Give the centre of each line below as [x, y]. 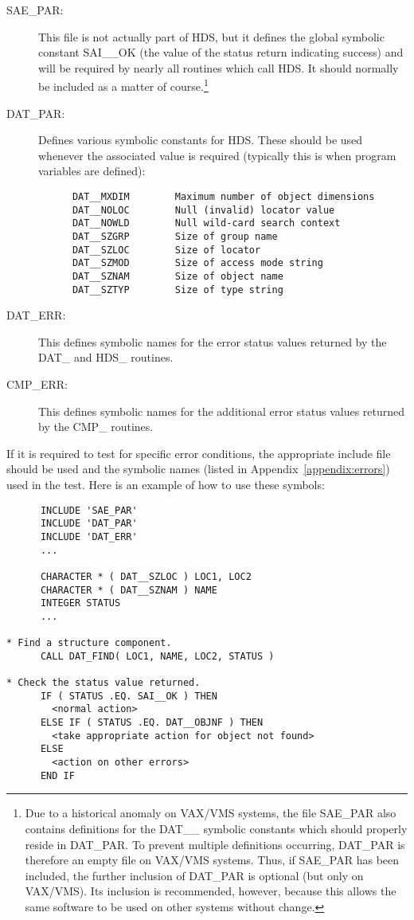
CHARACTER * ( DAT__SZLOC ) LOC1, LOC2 [146, 576]
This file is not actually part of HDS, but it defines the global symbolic [211, 36]
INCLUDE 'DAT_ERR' [89, 536]
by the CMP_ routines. [96, 427]
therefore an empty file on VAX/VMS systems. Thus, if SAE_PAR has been [212, 860]
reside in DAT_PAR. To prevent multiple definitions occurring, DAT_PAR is [215, 844]
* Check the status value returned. [103, 683]
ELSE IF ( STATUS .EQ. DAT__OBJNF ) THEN [152, 723]
